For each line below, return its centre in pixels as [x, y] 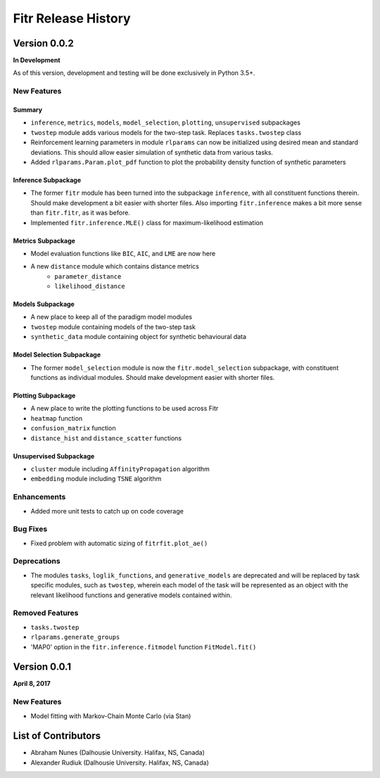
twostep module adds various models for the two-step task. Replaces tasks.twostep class [166, 132]
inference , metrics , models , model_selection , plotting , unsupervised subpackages [165, 122]
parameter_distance [88, 276]
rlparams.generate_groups [75, 637]
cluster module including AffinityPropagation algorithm [120, 469]
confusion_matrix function [73, 428]
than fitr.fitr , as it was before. [80, 213]
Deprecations [37, 561]
